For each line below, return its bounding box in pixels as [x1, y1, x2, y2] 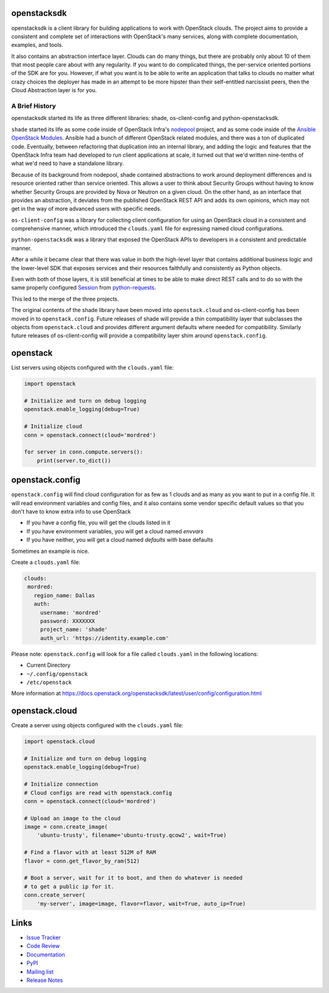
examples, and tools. [11, 41, 63, 49]
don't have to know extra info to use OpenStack [11, 508, 131, 515]
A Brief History [11, 102, 56, 110]
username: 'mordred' [40, 609, 102, 616]
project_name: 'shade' [40, 626, 108, 633]
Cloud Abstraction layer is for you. [11, 87, 97, 94]
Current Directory [26, 661, 71, 669]
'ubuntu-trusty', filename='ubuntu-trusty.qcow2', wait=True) [37, 832, 227, 839]
